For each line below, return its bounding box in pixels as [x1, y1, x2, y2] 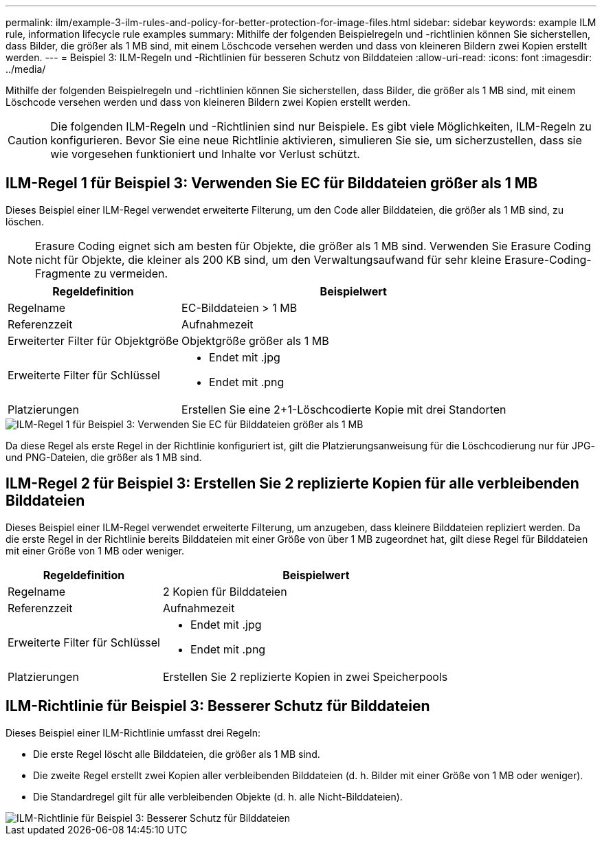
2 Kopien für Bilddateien [162, 584, 287, 598]
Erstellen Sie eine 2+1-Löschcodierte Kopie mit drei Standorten [181, 402, 506, 416]
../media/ [5, 63, 46, 75]
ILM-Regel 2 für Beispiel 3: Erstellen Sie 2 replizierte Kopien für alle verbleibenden [5, 475, 579, 493]
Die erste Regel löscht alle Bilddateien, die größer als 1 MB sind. [33, 748, 320, 760]
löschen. [5, 215, 44, 227]
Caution [8, 133, 48, 147]
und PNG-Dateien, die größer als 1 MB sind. [5, 451, 202, 463]
